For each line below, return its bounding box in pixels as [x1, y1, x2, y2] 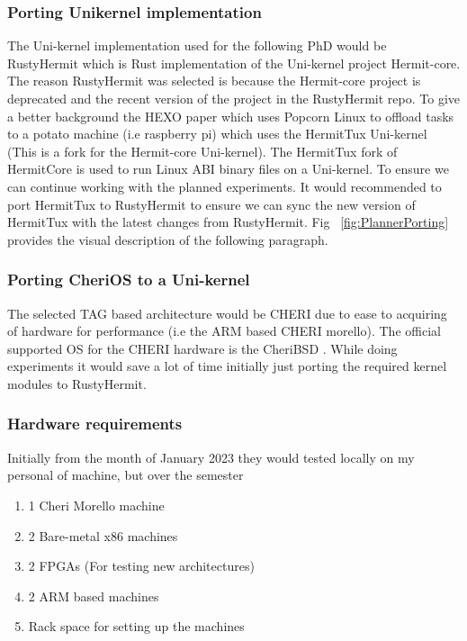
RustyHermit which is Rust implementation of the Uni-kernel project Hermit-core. [7, 53, 461, 72]
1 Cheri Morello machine [28, 495, 165, 514]
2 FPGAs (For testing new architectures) [28, 556, 255, 575]
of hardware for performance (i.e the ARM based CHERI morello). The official [7, 321, 441, 340]
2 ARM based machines [28, 586, 159, 605]
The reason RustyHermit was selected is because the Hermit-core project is [7, 71, 421, 90]
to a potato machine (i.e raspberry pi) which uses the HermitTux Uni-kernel [7, 124, 427, 143]
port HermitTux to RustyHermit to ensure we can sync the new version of [7, 194, 416, 213]
